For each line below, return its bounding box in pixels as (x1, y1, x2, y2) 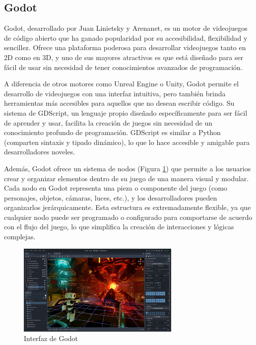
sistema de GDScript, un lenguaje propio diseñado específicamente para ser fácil (4, 107, 248, 118)
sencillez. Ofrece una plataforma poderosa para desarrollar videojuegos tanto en (4, 42, 246, 53)
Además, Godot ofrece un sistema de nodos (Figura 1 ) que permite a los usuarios (4, 163, 251, 173)
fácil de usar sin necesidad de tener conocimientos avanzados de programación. (4, 62, 243, 72)
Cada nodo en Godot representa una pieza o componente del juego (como (4, 183, 227, 193)
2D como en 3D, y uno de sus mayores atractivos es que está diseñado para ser (4, 52, 244, 62)
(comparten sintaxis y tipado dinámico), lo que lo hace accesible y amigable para (4, 137, 250, 147)
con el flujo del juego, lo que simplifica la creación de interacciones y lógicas (4, 221, 234, 232)
